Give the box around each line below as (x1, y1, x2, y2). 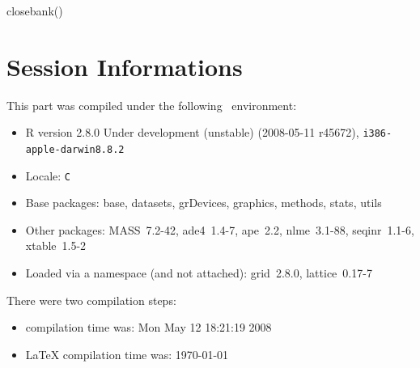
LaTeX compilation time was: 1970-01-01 (25, 345, 229, 362)
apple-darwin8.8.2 (25, 143, 125, 155)
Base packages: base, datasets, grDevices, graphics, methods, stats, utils (25, 194, 382, 211)
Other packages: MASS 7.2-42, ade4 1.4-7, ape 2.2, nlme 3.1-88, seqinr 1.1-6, (25, 221, 414, 238)
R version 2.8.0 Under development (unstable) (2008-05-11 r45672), (25, 124, 359, 141)
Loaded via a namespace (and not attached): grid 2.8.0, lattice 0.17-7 (25, 264, 372, 281)
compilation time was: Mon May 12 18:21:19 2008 (25, 319, 272, 336)
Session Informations (6, 49, 243, 82)
